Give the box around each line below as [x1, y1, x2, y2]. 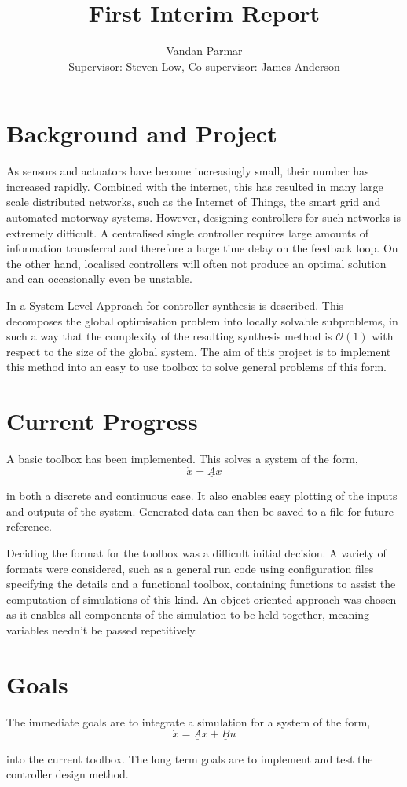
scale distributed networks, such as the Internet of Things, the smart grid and [6, 193, 381, 210]
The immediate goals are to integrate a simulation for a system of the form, [6, 713, 371, 730]
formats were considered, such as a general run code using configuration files [6, 560, 374, 576]
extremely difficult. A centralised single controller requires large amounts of [6, 224, 369, 241]
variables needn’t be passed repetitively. [6, 621, 198, 638]
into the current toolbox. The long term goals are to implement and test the [6, 750, 373, 767]
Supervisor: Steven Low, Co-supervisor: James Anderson [68, 57, 340, 74]
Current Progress [6, 405, 198, 437]
